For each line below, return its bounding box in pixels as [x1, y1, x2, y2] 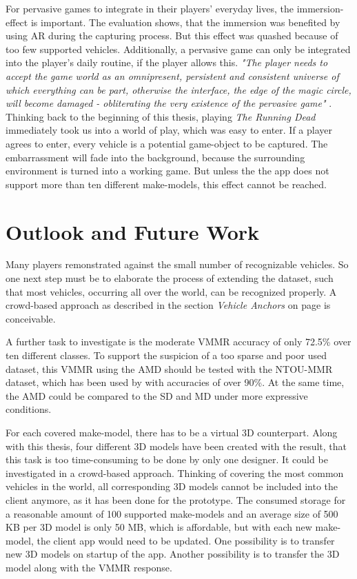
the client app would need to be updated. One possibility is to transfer [37, 533, 335, 547]
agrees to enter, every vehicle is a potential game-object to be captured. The [6, 136, 328, 150]
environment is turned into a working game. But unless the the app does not [6, 163, 329, 178]
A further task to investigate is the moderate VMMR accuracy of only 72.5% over [6, 334, 351, 349]
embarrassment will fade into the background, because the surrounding [6, 150, 305, 164]
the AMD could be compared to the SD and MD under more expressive [6, 388, 308, 403]
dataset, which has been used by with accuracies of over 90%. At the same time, [6, 375, 345, 389]
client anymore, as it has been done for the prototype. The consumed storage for [6, 492, 346, 507]
